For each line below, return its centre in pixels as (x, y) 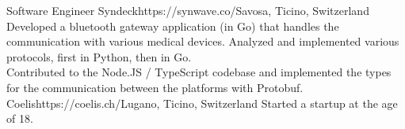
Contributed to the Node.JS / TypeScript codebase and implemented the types (199, 72)
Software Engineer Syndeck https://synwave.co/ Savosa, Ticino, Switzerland (188, 10)
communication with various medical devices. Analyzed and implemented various (203, 41)
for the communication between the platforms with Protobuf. (155, 87)
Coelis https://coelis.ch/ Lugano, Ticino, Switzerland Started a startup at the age (202, 103)
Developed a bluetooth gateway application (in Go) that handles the (173, 26)
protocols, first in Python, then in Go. (99, 56)
